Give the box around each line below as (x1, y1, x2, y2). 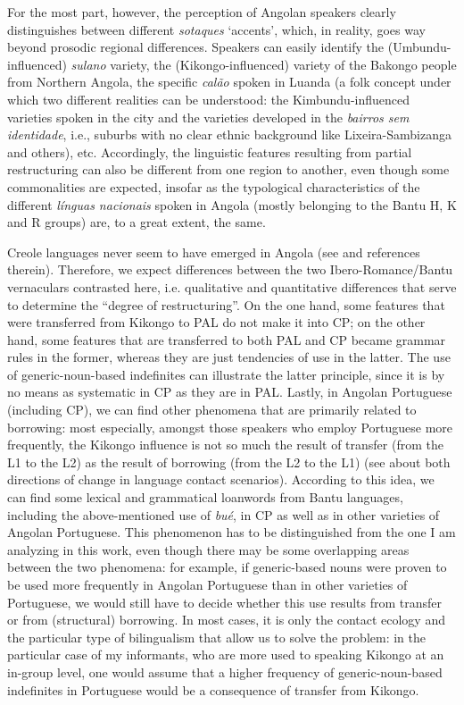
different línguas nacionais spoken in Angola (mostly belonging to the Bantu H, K (7, 195, 457, 214)
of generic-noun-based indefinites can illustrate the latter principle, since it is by (7, 365, 445, 383)
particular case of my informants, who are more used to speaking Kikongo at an (7, 645, 444, 664)
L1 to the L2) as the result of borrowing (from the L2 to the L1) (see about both (7, 452, 451, 471)
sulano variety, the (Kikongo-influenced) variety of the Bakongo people (70, 55, 457, 73)
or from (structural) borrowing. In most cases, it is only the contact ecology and (7, 610, 445, 629)
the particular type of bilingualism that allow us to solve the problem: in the (7, 627, 426, 646)
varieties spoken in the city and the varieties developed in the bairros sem (7, 107, 410, 126)
